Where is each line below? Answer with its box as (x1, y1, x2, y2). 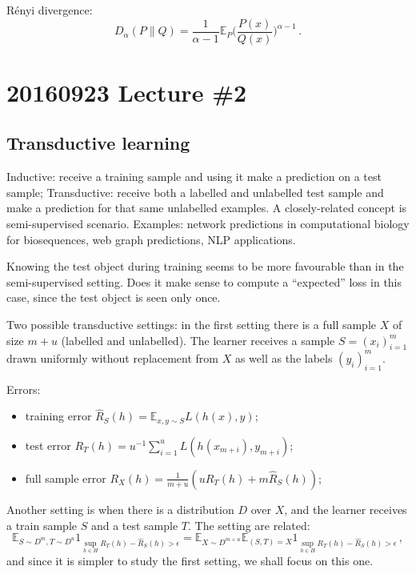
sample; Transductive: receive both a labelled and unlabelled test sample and (6, 183, 384, 200)
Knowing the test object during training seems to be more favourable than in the (6, 258, 404, 275)
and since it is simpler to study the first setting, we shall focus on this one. (6, 552, 374, 569)
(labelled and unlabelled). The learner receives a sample (61, 331, 335, 348)
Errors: (6, 380, 41, 397)
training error (25, 407, 92, 424)
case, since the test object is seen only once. (6, 289, 221, 306)
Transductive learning (6, 130, 190, 155)
